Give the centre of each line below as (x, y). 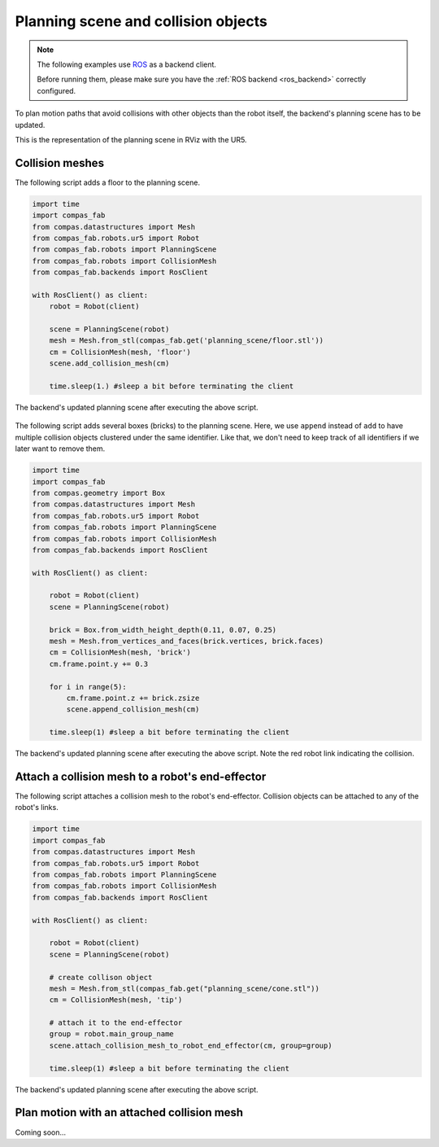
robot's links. (37, 808)
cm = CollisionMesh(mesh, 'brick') (120, 652)
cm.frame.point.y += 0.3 (99, 664)
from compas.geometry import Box (99, 493)
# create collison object (101, 977)
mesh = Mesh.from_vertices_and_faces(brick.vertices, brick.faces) (187, 641)
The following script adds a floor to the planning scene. (108, 182)
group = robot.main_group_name (111, 1034)
